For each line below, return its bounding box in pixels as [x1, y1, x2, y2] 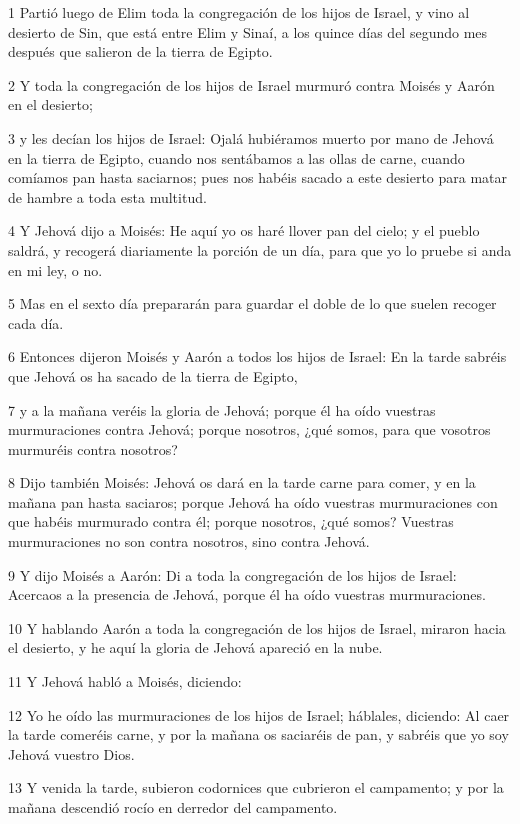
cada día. [8, 312, 64, 333]
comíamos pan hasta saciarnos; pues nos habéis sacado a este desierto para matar [8, 167, 508, 188]
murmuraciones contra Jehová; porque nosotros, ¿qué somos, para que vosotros [8, 419, 491, 440]
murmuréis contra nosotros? [8, 438, 178, 459]
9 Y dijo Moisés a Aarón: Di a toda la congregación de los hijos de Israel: [8, 564, 457, 585]
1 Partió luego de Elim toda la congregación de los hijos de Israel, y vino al [8, 2, 470, 22]
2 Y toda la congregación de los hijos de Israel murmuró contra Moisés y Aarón [8, 74, 495, 95]
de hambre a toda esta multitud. [8, 186, 207, 207]
